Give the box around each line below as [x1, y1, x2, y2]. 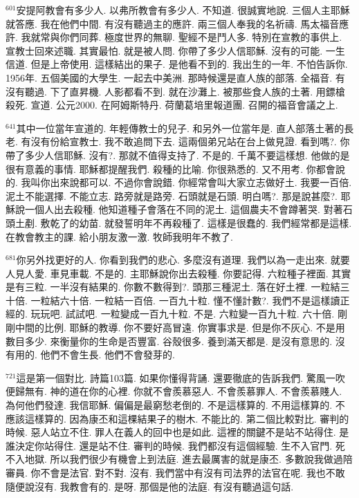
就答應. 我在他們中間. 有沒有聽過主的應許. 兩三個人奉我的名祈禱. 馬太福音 [6, 16, 340, 30]
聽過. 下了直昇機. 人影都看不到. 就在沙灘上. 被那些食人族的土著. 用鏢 [24, 84, 335, 98]
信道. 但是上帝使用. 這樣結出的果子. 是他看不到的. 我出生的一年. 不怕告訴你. [6, 57, 348, 71]
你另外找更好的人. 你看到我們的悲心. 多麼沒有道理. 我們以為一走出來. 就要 [16, 252, 350, 267]
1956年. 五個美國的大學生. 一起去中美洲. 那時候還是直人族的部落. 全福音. [6, 70, 333, 84]
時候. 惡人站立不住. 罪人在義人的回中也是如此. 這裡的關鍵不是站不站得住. [6, 425, 336, 439]
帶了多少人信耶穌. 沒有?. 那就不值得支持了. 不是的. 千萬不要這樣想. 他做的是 [6, 147, 350, 162]
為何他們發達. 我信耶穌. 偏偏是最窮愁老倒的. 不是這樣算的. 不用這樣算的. [6, 398, 333, 412]
